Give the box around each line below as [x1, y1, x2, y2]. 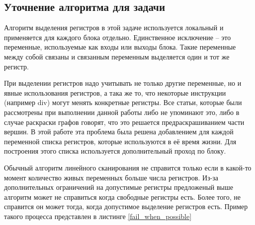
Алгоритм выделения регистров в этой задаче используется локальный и [4, 22, 224, 33]
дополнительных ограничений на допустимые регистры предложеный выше [4, 182, 234, 192]
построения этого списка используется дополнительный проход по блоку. [4, 146, 226, 156]
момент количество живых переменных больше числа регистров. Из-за [4, 172, 219, 182]
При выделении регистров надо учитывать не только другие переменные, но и [4, 78, 242, 88]
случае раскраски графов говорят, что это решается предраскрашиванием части [4, 116, 245, 127]
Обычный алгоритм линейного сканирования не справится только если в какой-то [4, 162, 252, 172]
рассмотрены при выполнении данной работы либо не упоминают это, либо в [4, 107, 240, 117]
